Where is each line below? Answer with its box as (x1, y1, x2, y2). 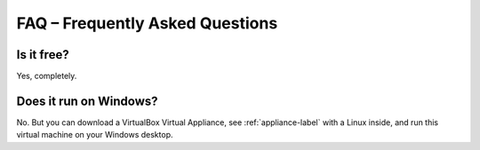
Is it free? (16, 47, 70, 62)
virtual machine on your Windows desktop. (16, 130, 173, 140)
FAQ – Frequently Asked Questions (16, 13, 278, 33)
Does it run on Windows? (16, 93, 158, 108)
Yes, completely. (16, 71, 77, 82)
